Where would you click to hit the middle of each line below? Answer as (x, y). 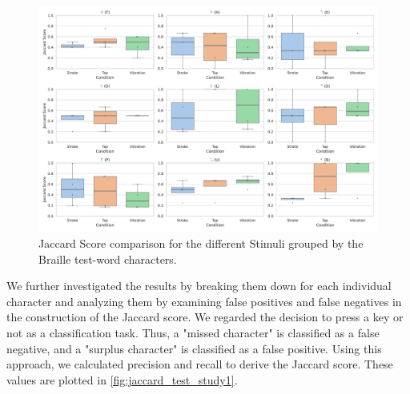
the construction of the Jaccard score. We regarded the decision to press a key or (205, 317)
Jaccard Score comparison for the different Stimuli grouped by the (201, 243)
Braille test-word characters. (108, 259)
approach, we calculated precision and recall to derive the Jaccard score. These (200, 364)
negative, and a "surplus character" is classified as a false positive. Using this (194, 348)
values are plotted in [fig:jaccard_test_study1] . (122, 379)
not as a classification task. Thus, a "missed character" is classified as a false (193, 332)
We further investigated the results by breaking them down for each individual (199, 286)
